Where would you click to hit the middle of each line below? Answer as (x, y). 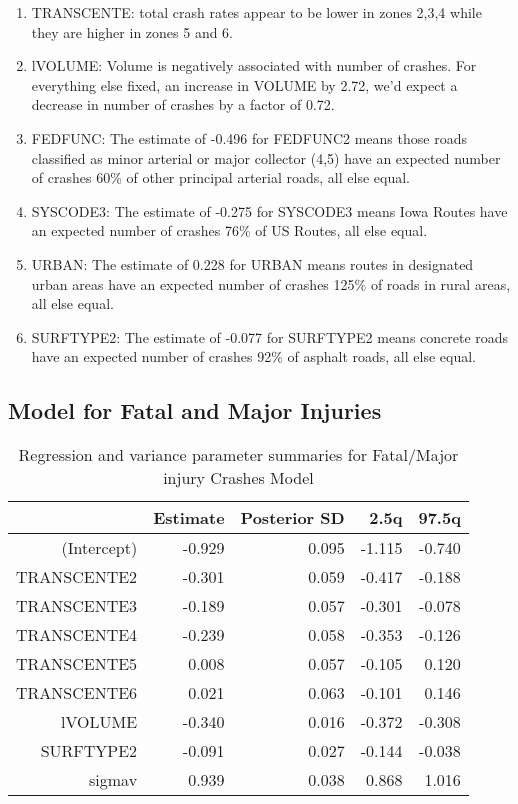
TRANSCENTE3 (77, 606)
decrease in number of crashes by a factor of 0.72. (183, 104)
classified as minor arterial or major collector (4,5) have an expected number (266, 157)
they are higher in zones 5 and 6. (132, 31)
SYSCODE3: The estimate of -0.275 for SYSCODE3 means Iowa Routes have (269, 210)
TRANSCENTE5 (77, 664)
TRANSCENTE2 (77, 577)
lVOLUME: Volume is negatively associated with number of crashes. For (254, 65)
